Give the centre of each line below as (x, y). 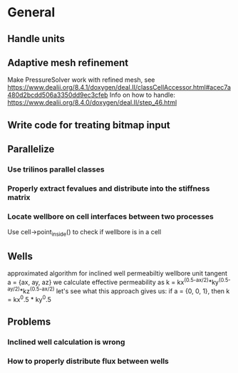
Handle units (36, 39)
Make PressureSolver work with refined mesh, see (81, 80)
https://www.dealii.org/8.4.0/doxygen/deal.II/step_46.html (92, 103)
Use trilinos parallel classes (56, 169)
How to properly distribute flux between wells (88, 362)
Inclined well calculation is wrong (66, 342)
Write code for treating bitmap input (89, 125)
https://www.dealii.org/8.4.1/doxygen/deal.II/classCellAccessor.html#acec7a (119, 88)
